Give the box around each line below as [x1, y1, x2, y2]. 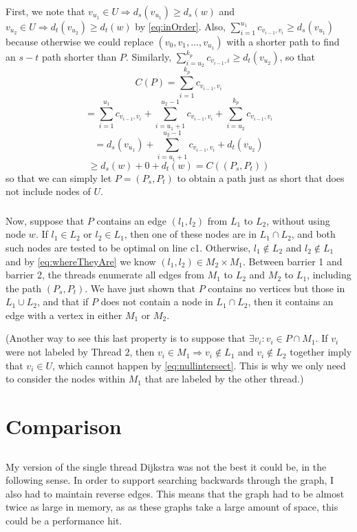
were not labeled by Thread [6, 345, 122, 359]
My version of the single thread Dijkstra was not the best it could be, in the [6, 459, 327, 473]
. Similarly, [125, 50, 172, 63]
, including [307, 267, 351, 282]
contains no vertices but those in [208, 280, 345, 295]
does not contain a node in [100, 294, 213, 309]
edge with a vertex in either [6, 307, 122, 322]
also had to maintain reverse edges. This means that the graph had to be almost [6, 486, 345, 500]
